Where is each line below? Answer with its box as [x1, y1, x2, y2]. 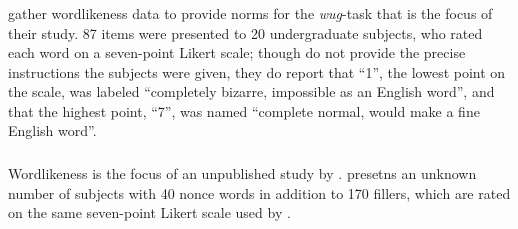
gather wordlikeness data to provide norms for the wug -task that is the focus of [8, 2, 493, 23]
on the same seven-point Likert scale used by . [8, 202, 291, 223]
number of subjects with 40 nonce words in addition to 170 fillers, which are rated [8, 182, 511, 203]
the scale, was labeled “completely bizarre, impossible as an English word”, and [8, 81, 495, 102]
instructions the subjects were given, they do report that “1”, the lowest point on [8, 61, 506, 82]
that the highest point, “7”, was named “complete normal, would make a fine [8, 100, 480, 121]
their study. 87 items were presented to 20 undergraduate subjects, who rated [8, 22, 483, 43]
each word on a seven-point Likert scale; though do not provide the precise [8, 42, 466, 63]
